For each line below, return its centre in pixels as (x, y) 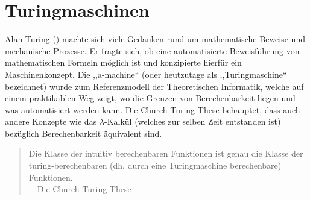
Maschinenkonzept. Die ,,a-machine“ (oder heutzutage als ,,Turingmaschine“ (146, 74)
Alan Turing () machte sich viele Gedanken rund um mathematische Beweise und (155, 39)
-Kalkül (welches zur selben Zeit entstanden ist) (193, 121)
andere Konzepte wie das (51, 121)
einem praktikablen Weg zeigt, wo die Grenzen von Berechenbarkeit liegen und (150, 98)
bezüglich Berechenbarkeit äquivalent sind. (84, 133)
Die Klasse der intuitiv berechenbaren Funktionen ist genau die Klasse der (166, 153)
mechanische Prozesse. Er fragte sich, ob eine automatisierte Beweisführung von (152, 50)
